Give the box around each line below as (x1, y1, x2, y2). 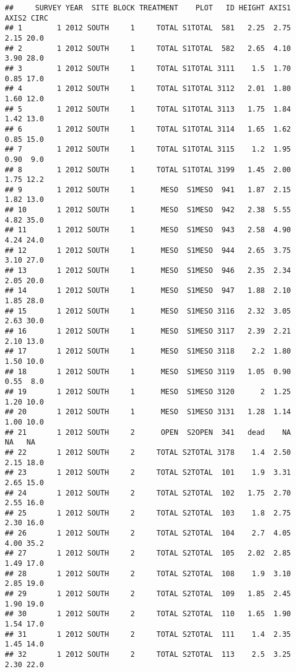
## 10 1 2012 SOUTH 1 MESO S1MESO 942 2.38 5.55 (5, 206, 291, 215)
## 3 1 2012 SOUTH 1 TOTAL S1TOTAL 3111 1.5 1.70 (5, 64, 291, 73)
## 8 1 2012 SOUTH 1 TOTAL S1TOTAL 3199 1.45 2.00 (5, 165, 291, 174)
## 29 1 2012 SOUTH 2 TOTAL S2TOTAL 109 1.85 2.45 (5, 590, 291, 599)
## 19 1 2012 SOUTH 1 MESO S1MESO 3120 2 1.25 (5, 387, 291, 396)
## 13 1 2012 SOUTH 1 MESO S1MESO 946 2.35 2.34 (5, 266, 291, 275)
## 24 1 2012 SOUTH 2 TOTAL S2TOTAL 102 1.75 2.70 (5, 488, 291, 497)
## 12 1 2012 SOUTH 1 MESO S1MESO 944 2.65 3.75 (5, 246, 291, 255)
